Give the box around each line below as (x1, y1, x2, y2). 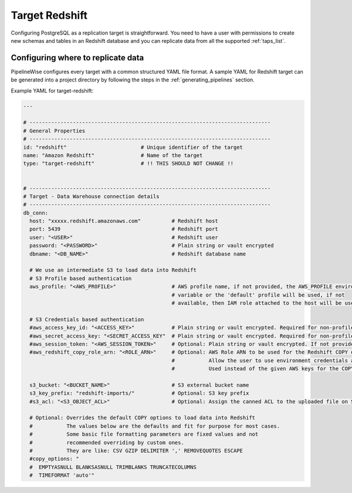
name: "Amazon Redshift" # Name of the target (23, 152, 203, 158)
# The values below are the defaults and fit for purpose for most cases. (29, 423, 280, 429)
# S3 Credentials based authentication (29, 316, 144, 322)
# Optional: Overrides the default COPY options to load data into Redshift (29, 414, 255, 421)
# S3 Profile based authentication (29, 275, 132, 281)
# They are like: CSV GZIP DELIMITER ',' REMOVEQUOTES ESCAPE (29, 447, 243, 454)
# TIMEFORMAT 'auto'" (29, 472, 95, 479)
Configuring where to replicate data (11, 53, 144, 63)
